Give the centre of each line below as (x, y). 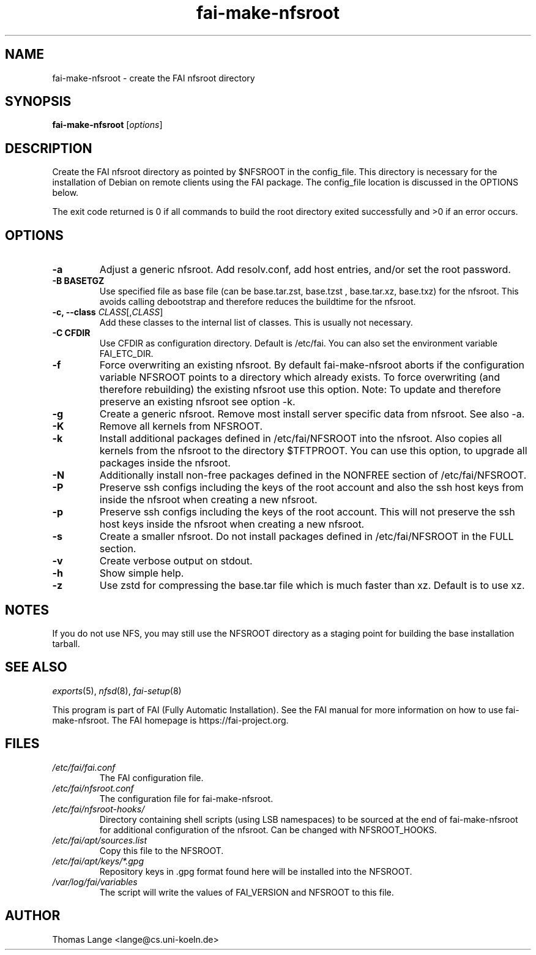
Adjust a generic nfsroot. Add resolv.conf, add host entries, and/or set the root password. (305, 270)
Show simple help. (142, 573)
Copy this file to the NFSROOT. (162, 850)
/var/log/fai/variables (95, 882)
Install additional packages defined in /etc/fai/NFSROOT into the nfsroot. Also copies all (301, 439)
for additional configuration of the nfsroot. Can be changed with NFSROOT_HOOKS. (268, 830)
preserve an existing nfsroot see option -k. (197, 402)
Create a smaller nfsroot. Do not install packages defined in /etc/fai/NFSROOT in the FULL (307, 537)
